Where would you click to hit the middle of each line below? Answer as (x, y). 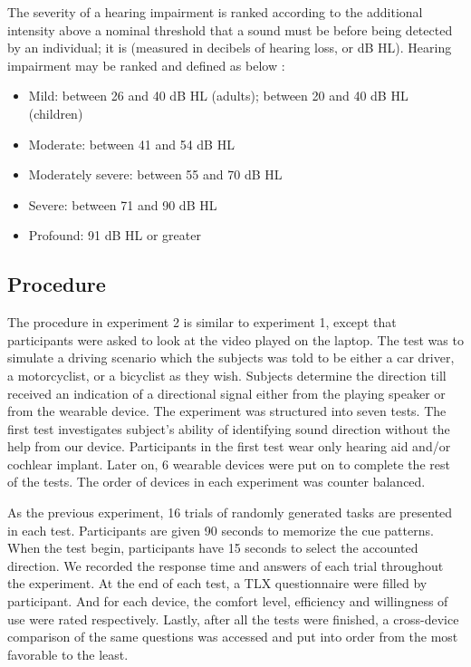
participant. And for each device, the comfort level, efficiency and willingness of (228, 601)
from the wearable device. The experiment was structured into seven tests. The (227, 411)
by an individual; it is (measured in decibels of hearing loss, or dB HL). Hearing (230, 48)
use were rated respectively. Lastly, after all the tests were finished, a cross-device (233, 619)
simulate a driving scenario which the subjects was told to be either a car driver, (231, 358)
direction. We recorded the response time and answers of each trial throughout (226, 565)
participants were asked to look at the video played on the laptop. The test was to (235, 339)
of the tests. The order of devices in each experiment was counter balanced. (216, 482)
